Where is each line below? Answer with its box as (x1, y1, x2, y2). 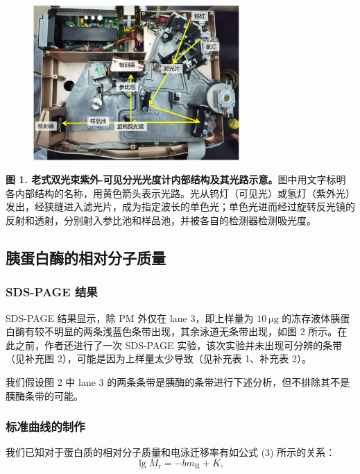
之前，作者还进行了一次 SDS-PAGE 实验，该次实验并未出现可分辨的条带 (15, 337, 343, 352)
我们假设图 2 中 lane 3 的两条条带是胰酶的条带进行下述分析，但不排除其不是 (6, 374, 350, 389)
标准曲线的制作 (6, 418, 85, 435)
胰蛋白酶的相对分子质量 (6, 246, 166, 268)
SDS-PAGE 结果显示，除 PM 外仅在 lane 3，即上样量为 (6, 310, 254, 325)
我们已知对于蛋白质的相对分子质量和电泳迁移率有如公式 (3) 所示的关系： (6, 445, 336, 459)
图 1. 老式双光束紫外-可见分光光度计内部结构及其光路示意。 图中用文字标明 (6, 172, 346, 187)
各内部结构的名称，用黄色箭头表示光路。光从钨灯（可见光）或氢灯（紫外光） (6, 185, 355, 200)
